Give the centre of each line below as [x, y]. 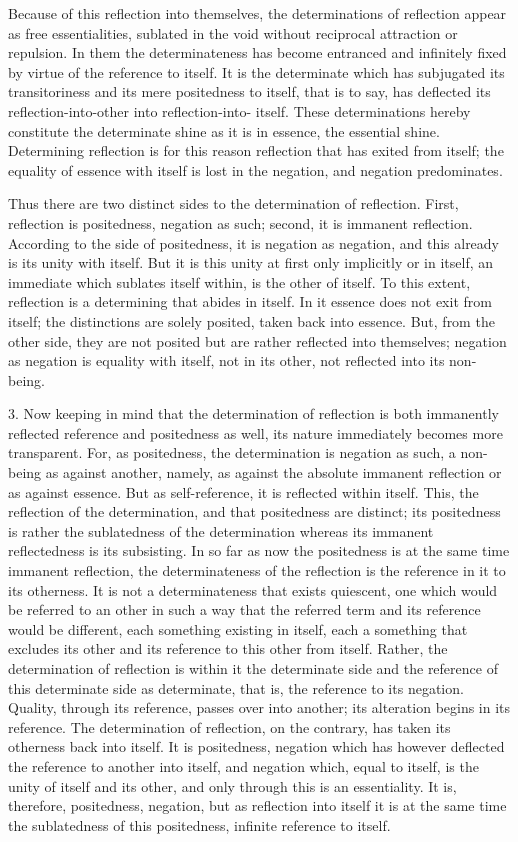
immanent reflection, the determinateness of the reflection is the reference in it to [257, 570]
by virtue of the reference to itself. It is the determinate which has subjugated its [256, 71]
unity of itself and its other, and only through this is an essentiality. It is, [232, 785]
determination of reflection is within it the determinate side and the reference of [253, 668]
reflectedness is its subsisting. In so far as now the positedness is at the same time [259, 550]
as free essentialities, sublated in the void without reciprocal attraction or [233, 32]
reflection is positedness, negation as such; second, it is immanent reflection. [240, 222]
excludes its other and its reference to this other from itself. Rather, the [228, 648]
